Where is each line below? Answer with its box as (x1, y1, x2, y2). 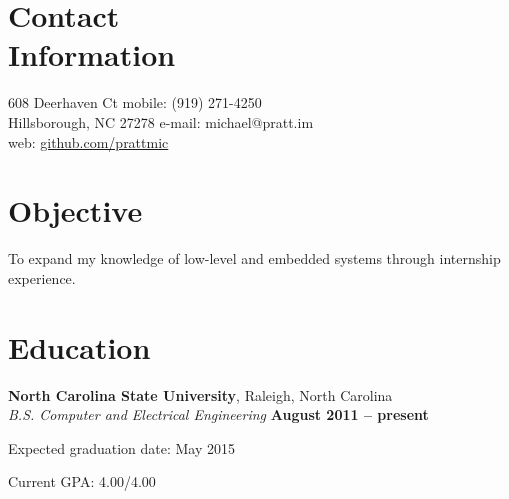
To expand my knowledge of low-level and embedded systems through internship (8, 248, 501, 269)
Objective (8, 190, 143, 231)
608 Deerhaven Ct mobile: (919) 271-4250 (8, 92, 262, 113)
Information (8, 34, 176, 75)
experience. (8, 267, 76, 288)
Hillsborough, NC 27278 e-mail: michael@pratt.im (8, 111, 314, 132)
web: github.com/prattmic (8, 131, 169, 152)
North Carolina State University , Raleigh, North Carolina (8, 384, 393, 405)
